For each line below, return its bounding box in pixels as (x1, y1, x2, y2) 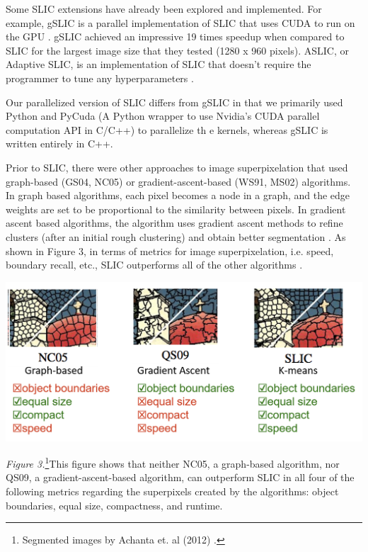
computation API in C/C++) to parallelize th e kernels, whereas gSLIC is (6, 122, 328, 137)
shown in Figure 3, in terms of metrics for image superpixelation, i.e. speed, (6, 243, 334, 258)
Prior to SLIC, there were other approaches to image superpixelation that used (6, 159, 348, 174)
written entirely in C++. (6, 136, 113, 151)
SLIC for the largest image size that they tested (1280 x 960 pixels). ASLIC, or (6, 43, 349, 57)
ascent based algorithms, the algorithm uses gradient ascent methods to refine (6, 215, 343, 230)
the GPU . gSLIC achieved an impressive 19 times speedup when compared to (6, 29, 345, 44)
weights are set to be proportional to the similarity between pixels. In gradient (6, 201, 346, 216)
